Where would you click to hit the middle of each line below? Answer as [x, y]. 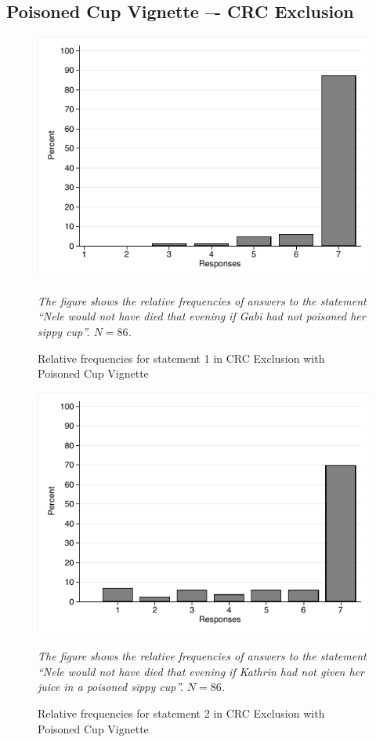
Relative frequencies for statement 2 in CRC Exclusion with [181, 713]
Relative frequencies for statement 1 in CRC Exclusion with [181, 358]
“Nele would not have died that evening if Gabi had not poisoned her [202, 316]
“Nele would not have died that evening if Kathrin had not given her [201, 671]
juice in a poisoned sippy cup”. [110, 687]
